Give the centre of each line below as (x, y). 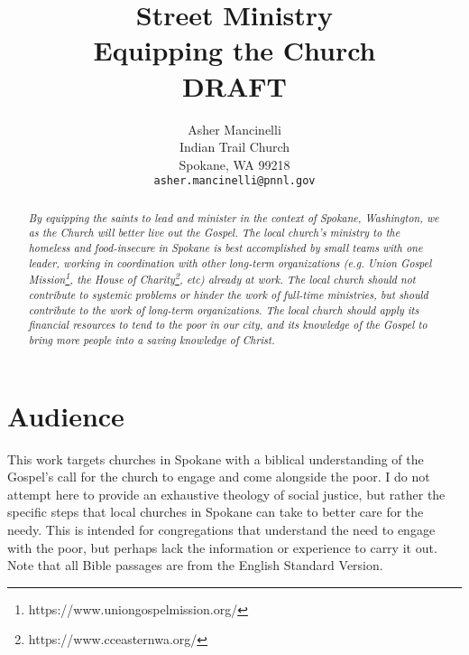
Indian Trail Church (234, 147)
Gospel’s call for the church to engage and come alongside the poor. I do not (219, 477)
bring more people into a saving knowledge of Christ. (152, 339)
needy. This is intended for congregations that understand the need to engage (221, 529)
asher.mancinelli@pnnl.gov (234, 181)
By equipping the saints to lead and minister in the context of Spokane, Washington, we (234, 217)
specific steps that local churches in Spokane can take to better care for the (216, 512)
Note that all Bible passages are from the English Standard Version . (195, 565)
